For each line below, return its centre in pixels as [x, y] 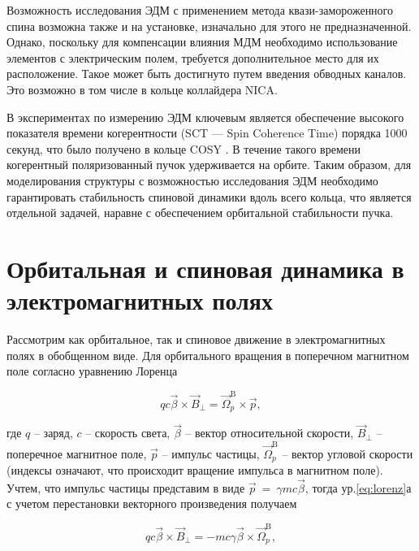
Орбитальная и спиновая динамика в [205, 268]
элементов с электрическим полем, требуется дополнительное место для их [193, 57]
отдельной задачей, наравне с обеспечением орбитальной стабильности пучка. [200, 213]
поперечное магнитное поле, [77, 453]
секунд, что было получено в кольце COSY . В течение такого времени [184, 148]
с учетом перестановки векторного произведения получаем [152, 503]
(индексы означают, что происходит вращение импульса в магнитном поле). [195, 469]
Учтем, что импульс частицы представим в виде [126, 487]
